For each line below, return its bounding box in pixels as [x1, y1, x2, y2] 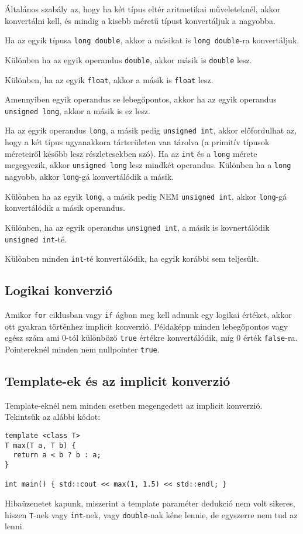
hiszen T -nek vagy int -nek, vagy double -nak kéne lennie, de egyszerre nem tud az [5, 508, 298, 521]
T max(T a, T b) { [5, 441, 76, 450]
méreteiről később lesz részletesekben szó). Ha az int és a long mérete [5, 147, 257, 159]
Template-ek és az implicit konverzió [5, 372, 230, 389]
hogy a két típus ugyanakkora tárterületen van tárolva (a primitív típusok [5, 136, 270, 148]
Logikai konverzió [5, 281, 113, 299]
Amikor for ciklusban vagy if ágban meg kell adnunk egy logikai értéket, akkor [5, 309, 292, 321]
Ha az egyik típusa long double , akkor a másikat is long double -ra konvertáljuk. [5, 34, 299, 46]
